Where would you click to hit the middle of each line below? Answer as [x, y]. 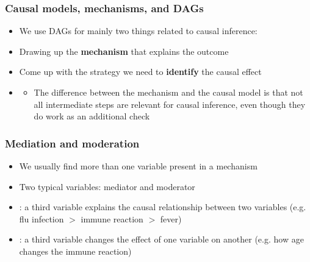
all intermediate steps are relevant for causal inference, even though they [170, 104]
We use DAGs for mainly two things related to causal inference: [138, 31]
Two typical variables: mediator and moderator [107, 186]
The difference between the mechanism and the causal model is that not [168, 92]
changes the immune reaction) [75, 251]
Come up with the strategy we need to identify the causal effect [140, 72]
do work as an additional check [92, 116]
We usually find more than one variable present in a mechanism [138, 166]
